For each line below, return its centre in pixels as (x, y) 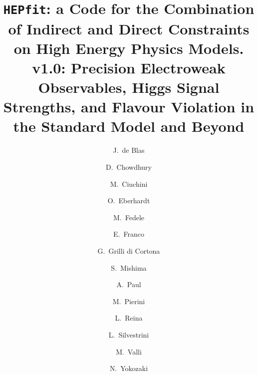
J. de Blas (129, 150)
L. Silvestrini (129, 334)
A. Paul (129, 284)
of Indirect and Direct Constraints (129, 28)
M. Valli (129, 351)
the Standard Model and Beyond (129, 126)
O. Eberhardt (129, 200)
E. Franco (129, 234)
